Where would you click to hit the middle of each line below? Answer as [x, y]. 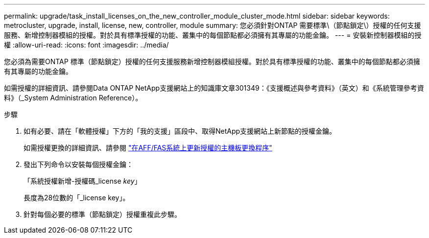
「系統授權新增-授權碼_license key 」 [83, 181]
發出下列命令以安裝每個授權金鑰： [78, 164]
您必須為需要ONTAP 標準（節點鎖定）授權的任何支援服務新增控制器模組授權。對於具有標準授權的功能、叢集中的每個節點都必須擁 [212, 61]
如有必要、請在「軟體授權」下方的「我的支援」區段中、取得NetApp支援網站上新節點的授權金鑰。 [180, 131]
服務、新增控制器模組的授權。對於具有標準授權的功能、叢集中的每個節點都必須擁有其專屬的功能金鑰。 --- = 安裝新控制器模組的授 [213, 35]
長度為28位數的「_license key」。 [77, 198]
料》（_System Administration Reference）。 [73, 98]
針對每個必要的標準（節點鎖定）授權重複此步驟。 [102, 214]
